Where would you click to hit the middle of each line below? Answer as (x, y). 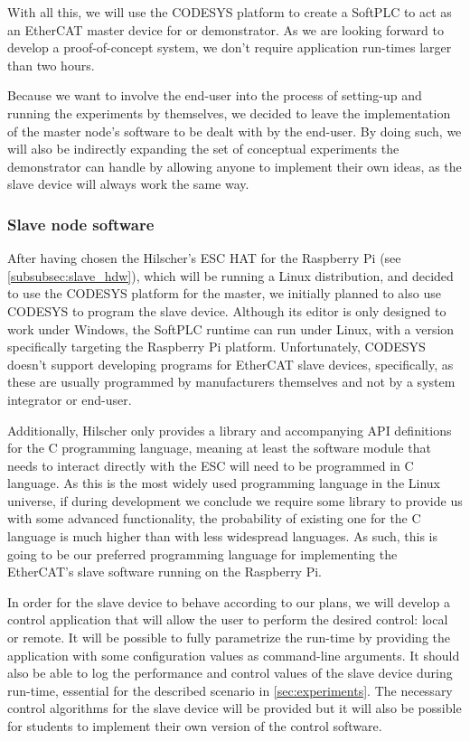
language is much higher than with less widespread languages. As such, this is (222, 536)
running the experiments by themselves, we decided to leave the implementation (229, 113)
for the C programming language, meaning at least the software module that (219, 448)
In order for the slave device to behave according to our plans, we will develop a (229, 601)
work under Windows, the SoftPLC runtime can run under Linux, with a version (231, 328)
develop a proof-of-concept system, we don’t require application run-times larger (230, 47)
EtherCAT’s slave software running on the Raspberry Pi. (164, 572)
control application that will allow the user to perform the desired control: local (228, 619)
